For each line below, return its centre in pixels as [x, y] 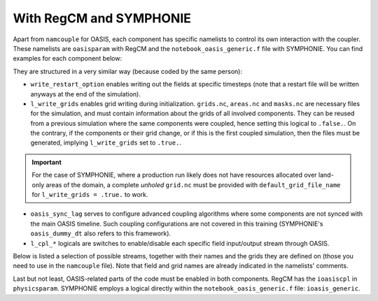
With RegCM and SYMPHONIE [102, 18]
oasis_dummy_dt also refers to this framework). [101, 233]
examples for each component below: [68, 59]
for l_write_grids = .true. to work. [90, 195]
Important [47, 162]
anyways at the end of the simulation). [86, 94]
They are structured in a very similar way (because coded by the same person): [128, 71]
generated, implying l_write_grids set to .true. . [106, 142]
